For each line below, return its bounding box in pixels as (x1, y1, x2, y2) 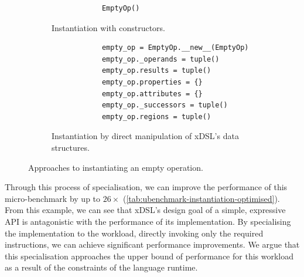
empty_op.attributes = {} (101, 89, 203, 98)
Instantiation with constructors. (52, 21, 165, 33)
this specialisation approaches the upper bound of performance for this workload (5, 249, 294, 262)
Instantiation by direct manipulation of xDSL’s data (52, 130, 239, 142)
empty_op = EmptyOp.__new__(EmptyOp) (101, 43, 249, 52)
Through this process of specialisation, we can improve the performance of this (5, 181, 288, 193)
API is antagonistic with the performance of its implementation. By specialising (5, 215, 291, 227)
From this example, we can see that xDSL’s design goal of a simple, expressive (5, 204, 286, 216)
